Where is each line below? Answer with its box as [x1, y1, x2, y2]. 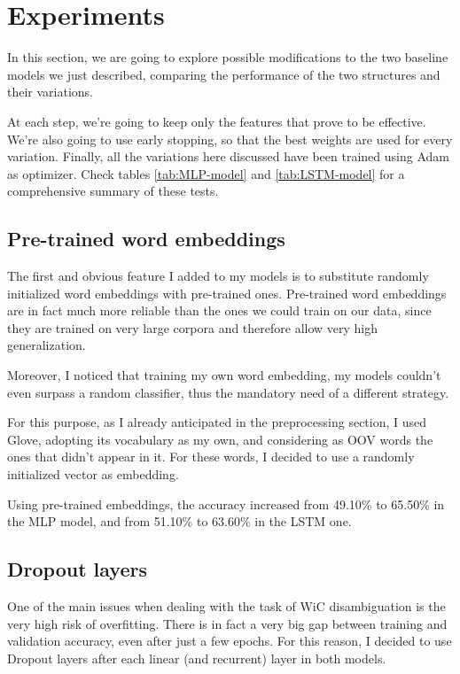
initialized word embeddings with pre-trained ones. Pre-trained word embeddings [7, 283, 447, 302]
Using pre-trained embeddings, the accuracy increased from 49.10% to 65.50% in [7, 494, 445, 513]
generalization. [7, 336, 86, 354]
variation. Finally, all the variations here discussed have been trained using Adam [7, 147, 449, 166]
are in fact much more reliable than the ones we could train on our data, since [7, 301, 432, 320]
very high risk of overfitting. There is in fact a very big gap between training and [7, 614, 448, 632]
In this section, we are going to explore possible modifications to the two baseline [7, 48, 448, 66]
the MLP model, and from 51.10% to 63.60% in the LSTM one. [7, 512, 352, 531]
